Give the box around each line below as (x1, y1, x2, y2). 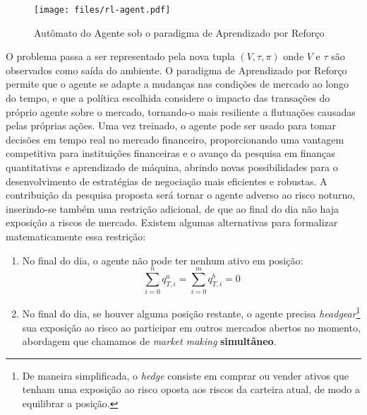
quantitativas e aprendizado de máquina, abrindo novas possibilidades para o (6, 160, 338, 174)
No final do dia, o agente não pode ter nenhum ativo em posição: (22, 252, 303, 267)
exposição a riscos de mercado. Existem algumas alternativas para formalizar (6, 215, 338, 230)
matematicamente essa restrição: (6, 228, 146, 243)
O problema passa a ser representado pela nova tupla (6, 49, 235, 64)
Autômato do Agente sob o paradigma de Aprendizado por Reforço (34, 25, 325, 40)
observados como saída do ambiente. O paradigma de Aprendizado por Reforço (6, 62, 347, 77)
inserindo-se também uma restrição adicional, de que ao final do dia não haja (6, 201, 339, 216)
